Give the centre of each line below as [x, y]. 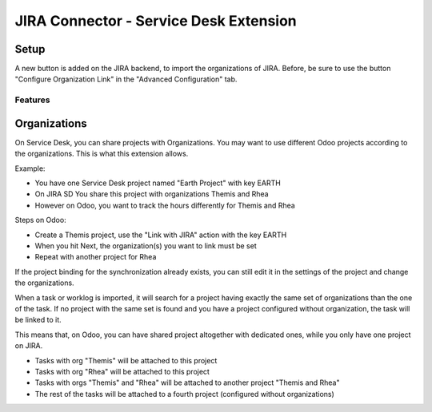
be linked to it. [38, 320]
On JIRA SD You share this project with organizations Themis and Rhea [152, 194]
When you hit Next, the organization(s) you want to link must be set [146, 246]
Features [32, 100]
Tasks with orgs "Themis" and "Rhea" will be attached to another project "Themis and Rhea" [187, 382]
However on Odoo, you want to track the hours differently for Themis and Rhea [165, 205]
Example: [30, 168]
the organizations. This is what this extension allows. [102, 154]
